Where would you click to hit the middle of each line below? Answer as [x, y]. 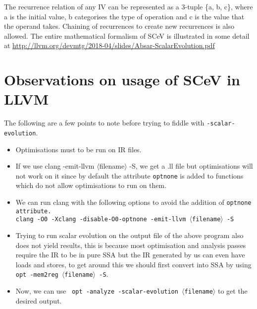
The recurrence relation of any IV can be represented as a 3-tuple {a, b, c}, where [128, 6]
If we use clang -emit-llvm [55, 166]
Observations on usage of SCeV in [122, 80]
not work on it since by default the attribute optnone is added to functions [129, 175]
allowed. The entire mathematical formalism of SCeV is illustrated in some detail [127, 35]
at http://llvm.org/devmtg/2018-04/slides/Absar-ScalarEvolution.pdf [109, 45]
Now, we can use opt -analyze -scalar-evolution [97, 291]
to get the [232, 291]
